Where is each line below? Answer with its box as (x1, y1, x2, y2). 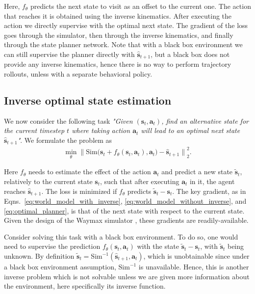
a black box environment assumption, (4, 262, 116, 272)
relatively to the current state (4, 176, 93, 187)
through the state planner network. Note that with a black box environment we (4, 39, 243, 50)
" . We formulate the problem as (17, 135, 112, 145)
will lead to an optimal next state (141, 125, 240, 135)
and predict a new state (161, 166, 233, 177)
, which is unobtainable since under (143, 251, 250, 261)
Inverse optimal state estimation (4, 93, 172, 107)
